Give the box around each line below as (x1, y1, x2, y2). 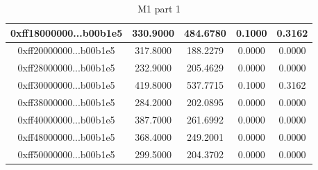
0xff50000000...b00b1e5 (17, 146, 115, 161)
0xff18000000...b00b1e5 (10, 25, 123, 40)
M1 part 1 (137, 1, 181, 15)
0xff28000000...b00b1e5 (17, 60, 115, 75)
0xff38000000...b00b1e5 (17, 94, 115, 109)
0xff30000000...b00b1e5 (17, 78, 115, 92)
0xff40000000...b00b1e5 (17, 112, 115, 126)
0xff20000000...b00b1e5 (17, 43, 115, 58)
